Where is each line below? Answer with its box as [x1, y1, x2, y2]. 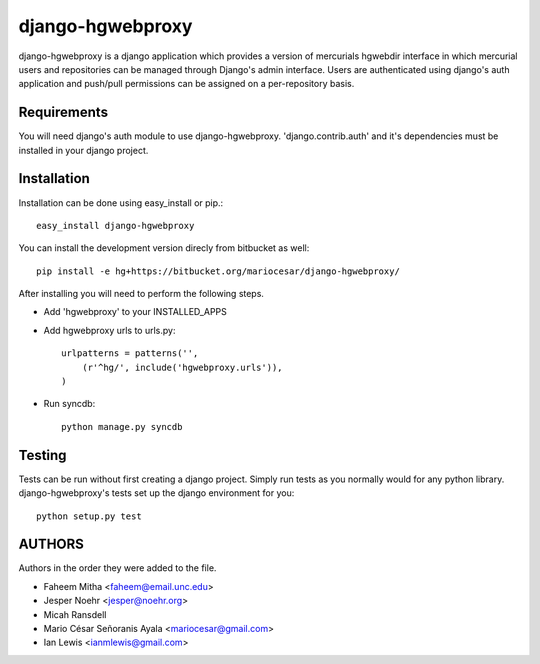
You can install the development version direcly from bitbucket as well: [18, 242, 310, 254]
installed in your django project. [18, 144, 149, 156]
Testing [18, 446, 67, 464]
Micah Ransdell [43, 608, 107, 620]
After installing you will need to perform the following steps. [18, 288, 265, 300]
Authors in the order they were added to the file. [18, 562, 217, 574]
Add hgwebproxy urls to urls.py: [43, 324, 176, 336]
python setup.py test [36, 510, 142, 522]
